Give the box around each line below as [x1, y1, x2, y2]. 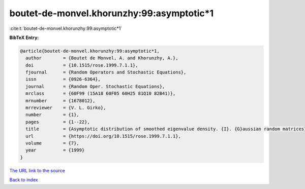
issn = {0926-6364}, [25, 77, 101, 82]
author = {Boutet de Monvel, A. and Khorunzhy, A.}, [25, 55, 178, 61]
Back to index [9, 177, 38, 183]
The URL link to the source [9, 167, 66, 173]
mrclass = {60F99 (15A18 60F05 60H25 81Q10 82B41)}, [25, 91, 176, 96]
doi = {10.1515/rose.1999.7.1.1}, [25, 62, 138, 68]
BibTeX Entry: [9, 34, 39, 41]
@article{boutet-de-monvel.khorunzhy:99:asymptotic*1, [20, 48, 160, 54]
